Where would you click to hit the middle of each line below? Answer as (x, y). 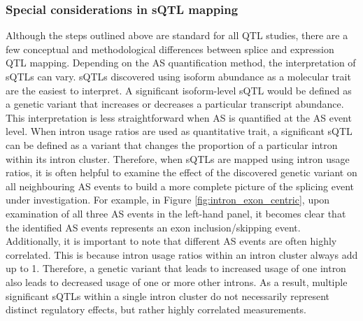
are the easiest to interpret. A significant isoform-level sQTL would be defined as (179, 90)
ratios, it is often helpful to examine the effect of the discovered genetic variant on (181, 172)
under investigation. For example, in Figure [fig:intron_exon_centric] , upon (168, 200)
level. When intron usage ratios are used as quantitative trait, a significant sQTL (179, 131)
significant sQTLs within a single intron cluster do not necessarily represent (168, 295)
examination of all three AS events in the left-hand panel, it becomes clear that (176, 213)
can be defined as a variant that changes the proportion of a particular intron (172, 144)
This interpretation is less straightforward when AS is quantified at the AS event (179, 117)
